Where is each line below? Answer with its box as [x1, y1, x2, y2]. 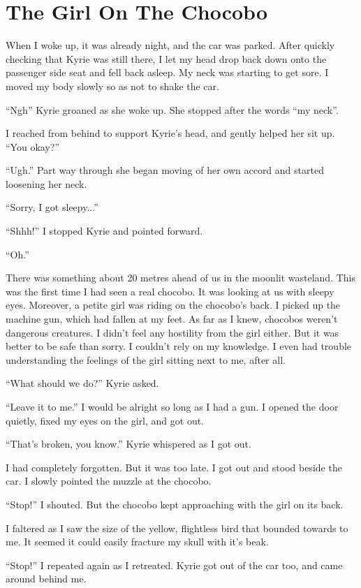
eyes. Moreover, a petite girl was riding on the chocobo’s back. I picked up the [6, 297, 341, 312]
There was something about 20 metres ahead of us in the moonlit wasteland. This [6, 270, 356, 285]
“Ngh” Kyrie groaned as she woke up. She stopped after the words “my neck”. [6, 102, 339, 117]
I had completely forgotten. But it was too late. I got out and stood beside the [6, 460, 342, 474]
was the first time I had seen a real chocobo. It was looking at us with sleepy [6, 284, 334, 298]
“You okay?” [6, 139, 59, 154]
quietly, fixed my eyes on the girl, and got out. [6, 413, 205, 427]
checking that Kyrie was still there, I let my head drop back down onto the [6, 51, 327, 66]
